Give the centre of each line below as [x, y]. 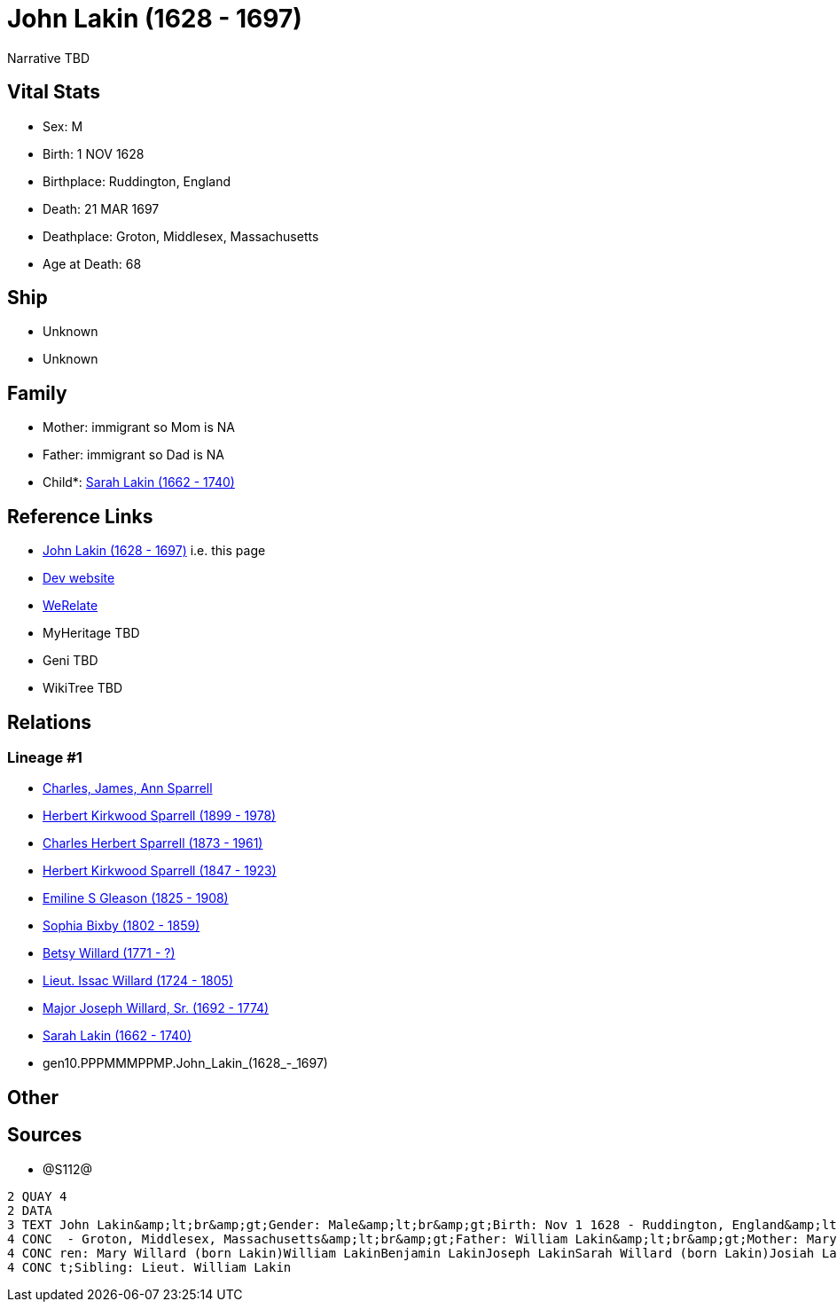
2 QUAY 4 [37, 1196]
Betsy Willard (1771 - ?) [109, 953]
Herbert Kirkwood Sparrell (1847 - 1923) [160, 871]
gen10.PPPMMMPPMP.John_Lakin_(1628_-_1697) [185, 1063]
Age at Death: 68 [92, 263]
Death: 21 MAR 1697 [101, 208]
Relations [50, 722]
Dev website [79, 578]
